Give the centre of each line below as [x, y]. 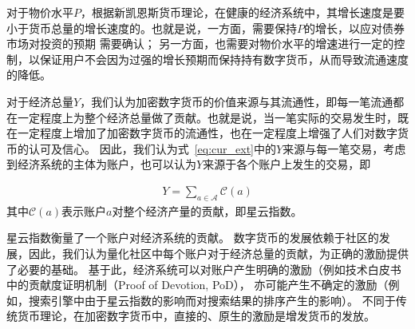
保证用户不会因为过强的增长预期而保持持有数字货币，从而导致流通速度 [224, 59]
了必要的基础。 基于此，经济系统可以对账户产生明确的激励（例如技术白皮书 [204, 269]
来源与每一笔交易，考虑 [344, 148]
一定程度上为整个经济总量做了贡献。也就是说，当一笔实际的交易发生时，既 [213, 117]
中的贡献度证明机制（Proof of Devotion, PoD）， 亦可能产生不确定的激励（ [198, 285]
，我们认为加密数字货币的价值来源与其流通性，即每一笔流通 [237, 101]
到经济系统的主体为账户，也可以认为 [101, 164]
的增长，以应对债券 [354, 28]
